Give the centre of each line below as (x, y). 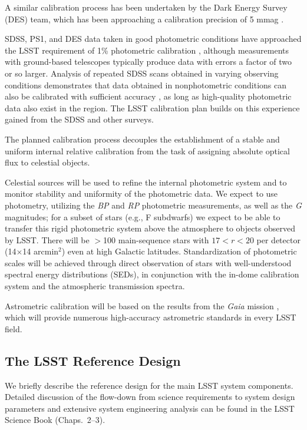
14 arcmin (41, 251)
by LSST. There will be (47, 239)
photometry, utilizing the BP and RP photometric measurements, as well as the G (153, 205)
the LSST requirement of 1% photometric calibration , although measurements (147, 50)
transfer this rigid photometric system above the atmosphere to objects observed (150, 228)
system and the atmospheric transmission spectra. (95, 286)
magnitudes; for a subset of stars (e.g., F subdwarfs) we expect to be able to (143, 216)
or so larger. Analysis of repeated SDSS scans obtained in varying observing (142, 73)
